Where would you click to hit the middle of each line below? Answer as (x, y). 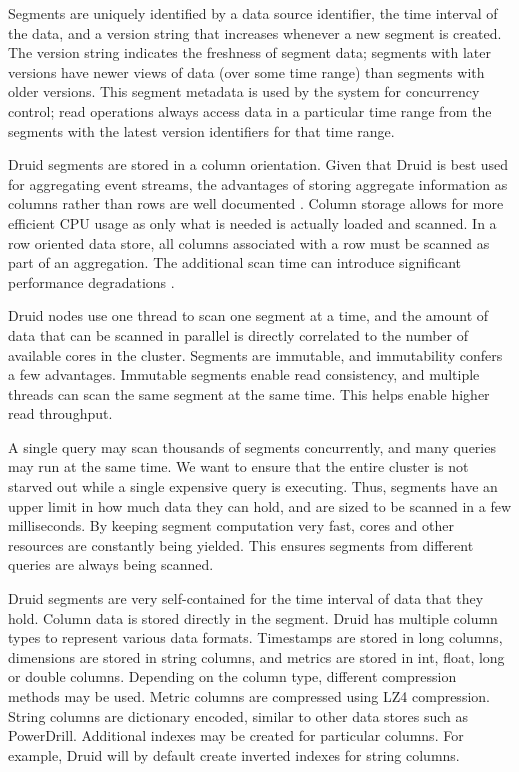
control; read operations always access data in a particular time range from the (250, 110)
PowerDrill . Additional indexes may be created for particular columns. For (236, 735)
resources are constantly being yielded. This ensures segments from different (241, 544)
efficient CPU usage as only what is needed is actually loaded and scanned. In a (252, 222)
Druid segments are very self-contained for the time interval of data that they (246, 598)
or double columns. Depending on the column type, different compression (232, 676)
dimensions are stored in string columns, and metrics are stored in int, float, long (256, 656)
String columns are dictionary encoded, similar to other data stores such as (238, 715)
